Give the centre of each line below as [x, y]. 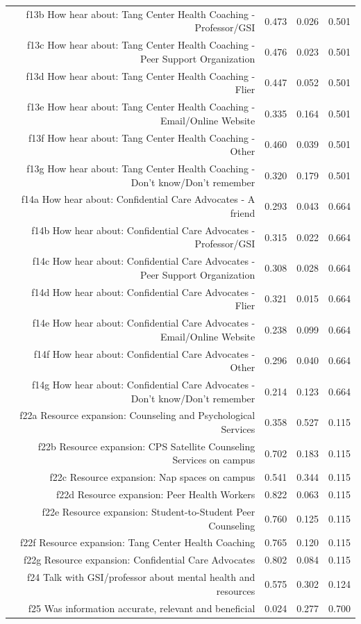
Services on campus [214, 460]
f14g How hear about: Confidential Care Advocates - [143, 384]
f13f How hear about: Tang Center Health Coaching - [142, 137]
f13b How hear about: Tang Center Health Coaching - [141, 14]
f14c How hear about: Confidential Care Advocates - [144, 261]
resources [236, 590]
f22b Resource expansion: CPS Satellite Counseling [146, 446]
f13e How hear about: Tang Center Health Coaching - [141, 107]
